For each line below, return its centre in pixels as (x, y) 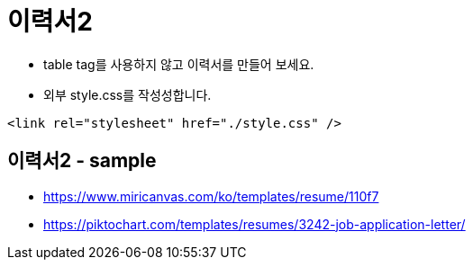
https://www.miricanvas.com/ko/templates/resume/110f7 (211, 196)
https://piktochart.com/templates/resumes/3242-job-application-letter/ (255, 224)
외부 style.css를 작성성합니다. (127, 94)
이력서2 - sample (82, 161)
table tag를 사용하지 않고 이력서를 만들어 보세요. (179, 64)
